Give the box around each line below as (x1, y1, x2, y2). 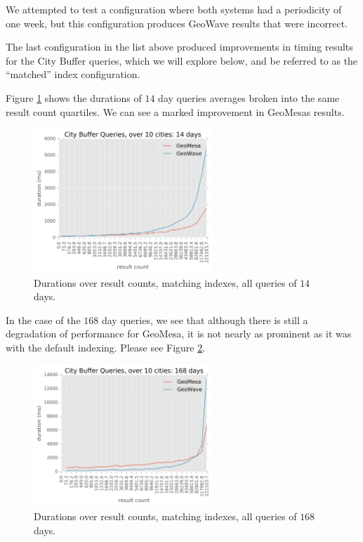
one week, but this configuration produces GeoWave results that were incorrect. (6, 15, 348, 30)
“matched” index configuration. (6, 67, 140, 82)
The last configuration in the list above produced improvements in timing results (6, 39, 353, 54)
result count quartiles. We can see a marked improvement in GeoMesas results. (6, 104, 345, 119)
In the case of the (6, 312, 81, 327)
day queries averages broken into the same (158, 90, 340, 105)
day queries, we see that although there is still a (101, 312, 308, 327)
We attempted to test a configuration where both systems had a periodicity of (6, 2, 342, 16)
